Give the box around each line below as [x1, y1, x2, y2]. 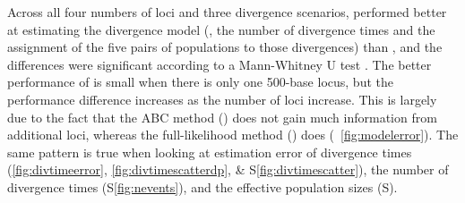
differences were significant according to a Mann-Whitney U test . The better [7, 55, 432, 73]
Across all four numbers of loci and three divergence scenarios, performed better [7, 3, 447, 21]
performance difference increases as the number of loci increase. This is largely [7, 89, 437, 108]
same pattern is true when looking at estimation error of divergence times [7, 142, 412, 161]
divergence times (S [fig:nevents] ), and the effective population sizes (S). [7, 177, 398, 196]
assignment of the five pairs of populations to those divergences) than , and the [7, 38, 443, 56]
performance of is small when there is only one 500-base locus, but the [7, 72, 393, 91]
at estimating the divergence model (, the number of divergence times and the [7, 20, 435, 38]
